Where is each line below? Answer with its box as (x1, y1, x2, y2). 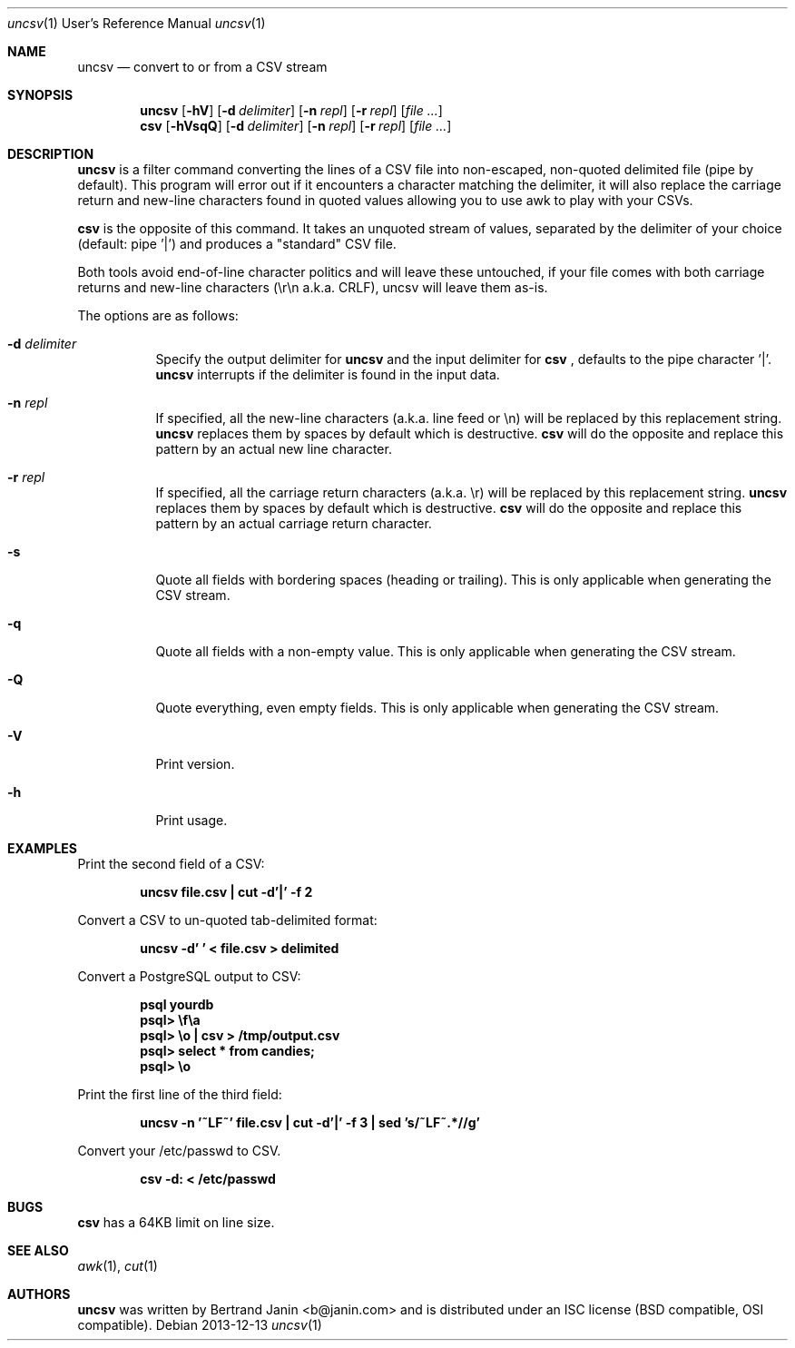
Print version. (155, 756, 235, 772)
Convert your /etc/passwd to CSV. (77, 1143, 281, 1158)
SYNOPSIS (7, 87, 74, 103)
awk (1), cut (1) (77, 1258, 158, 1274)
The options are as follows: (77, 308, 239, 323)
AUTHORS (7, 1286, 71, 1302)
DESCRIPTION (7, 146, 94, 162)
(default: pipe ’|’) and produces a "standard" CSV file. (77, 236, 397, 251)
